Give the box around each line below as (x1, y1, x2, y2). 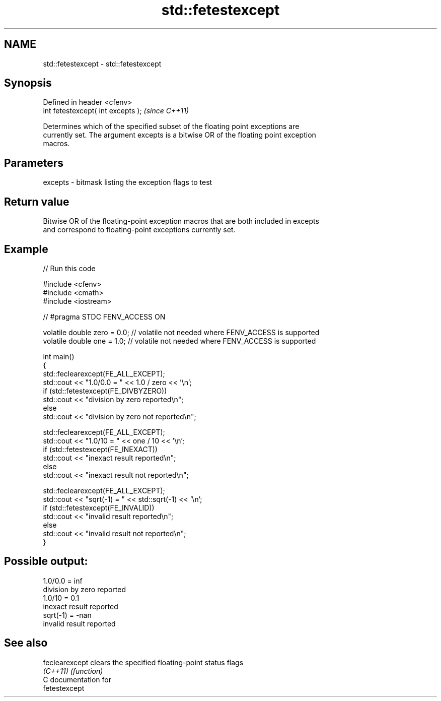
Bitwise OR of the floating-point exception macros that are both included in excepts (43, 217, 319, 226)
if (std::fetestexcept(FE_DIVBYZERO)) (43, 386, 167, 395)
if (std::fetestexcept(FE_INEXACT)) (43, 444, 158, 454)
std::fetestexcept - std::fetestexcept (43, 59, 162, 68)
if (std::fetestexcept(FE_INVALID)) (43, 503, 155, 512)
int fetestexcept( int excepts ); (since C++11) (43, 106, 189, 115)
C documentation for (43, 675, 112, 684)
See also (4, 636, 48, 650)
